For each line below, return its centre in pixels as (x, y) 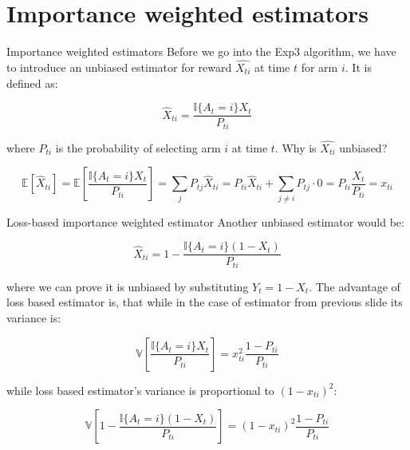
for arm (319, 67)
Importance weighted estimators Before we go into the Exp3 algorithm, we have (201, 51)
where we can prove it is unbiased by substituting (128, 286)
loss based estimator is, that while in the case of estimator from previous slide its (205, 302)
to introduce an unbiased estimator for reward (119, 67)
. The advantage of (355, 286)
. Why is (296, 147)
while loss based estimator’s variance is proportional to (140, 390)
